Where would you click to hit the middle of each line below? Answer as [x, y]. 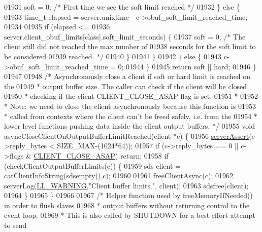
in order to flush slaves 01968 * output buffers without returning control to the [127, 205]
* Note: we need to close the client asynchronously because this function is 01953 [130, 106]
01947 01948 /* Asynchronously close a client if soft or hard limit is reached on [127, 76]
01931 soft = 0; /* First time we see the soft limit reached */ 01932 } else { [122, 7]
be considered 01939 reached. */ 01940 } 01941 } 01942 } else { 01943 [113, 56]
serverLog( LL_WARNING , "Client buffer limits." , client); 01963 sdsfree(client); [126, 185]
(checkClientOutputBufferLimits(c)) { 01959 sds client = [92, 165]
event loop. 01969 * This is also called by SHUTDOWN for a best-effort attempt [130, 215]
